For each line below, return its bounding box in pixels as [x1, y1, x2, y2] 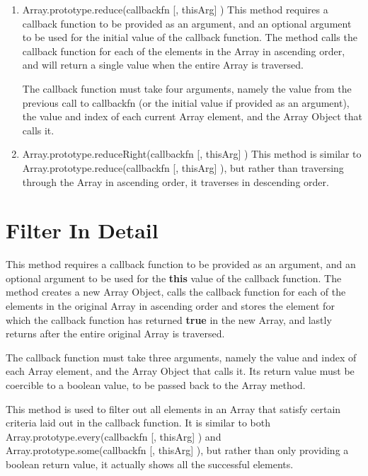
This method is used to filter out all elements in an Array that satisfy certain [6, 401, 341, 416]
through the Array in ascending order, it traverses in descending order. [22, 174, 329, 189]
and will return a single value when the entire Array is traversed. [22, 57, 304, 72]
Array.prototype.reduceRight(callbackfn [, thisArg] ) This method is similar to [22, 146, 362, 161]
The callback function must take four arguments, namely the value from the [22, 81, 352, 95]
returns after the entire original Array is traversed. [6, 326, 225, 341]
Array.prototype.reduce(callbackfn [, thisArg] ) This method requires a [22, 2, 328, 16]
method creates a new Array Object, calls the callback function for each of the [6, 284, 346, 299]
